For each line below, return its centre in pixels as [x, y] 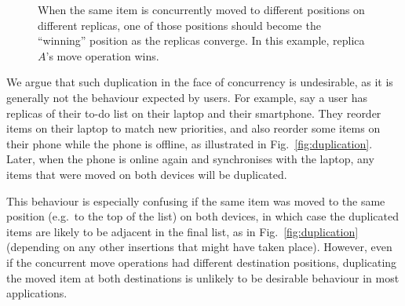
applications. [37, 293]
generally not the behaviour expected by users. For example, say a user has [187, 97]
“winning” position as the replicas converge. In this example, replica [201, 40]
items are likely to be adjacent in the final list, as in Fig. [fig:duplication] [182, 231]
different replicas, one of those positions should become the [179, 25]
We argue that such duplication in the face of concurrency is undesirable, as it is [200, 82]
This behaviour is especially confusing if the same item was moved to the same [196, 200]
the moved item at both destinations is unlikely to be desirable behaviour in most [203, 277]
